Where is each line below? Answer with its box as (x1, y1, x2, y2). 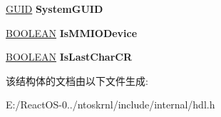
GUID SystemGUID (6, 1, 103, 16)
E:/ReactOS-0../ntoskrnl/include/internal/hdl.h (6, 97, 215, 112)
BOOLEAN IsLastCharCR (6, 49, 133, 64)
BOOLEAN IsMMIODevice (6, 25, 138, 40)
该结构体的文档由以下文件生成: (6, 73, 148, 88)
